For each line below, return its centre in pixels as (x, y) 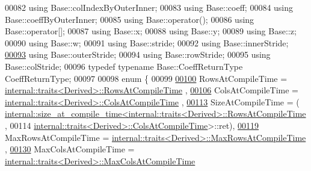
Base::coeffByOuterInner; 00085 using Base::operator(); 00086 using (130, 19)
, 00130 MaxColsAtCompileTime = (70, 149)
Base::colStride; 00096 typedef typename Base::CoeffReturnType (124, 66)
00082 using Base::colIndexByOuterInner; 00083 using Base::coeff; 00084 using (149, 7)
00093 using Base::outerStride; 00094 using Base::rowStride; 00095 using (138, 54)
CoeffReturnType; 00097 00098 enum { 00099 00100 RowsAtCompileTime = (146, 78)
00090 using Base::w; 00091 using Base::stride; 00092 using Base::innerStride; (147, 42)
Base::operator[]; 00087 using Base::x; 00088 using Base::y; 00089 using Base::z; (151, 31)
